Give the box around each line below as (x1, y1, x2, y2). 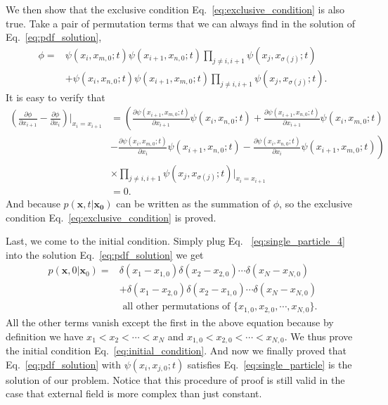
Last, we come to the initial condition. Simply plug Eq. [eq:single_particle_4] (6, 233, 345, 248)
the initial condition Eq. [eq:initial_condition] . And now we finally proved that (6, 342, 347, 357)
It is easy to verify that (6, 89, 105, 104)
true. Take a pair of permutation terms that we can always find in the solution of (6, 15, 355, 30)
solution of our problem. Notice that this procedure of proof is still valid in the (6, 372, 345, 387)
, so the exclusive (279, 196, 353, 210)
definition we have (6, 328, 84, 343)
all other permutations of (122, 302, 231, 312)
